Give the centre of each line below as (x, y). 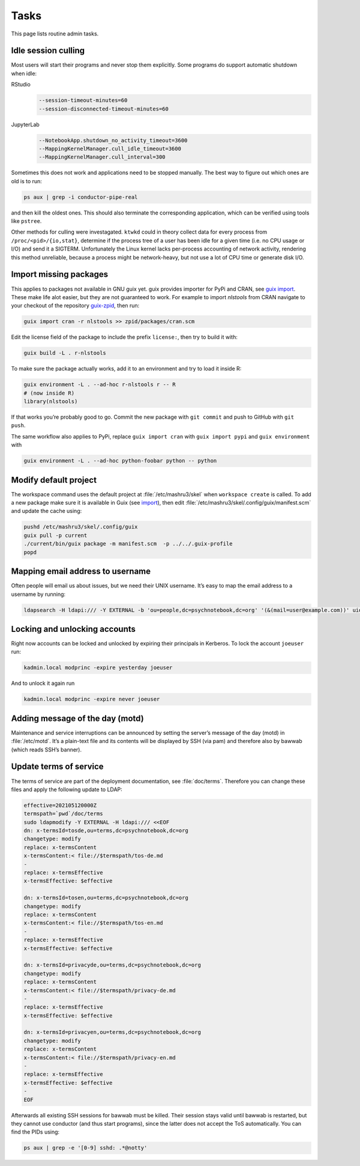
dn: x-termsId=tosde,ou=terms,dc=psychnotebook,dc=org (106, 831)
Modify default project (54, 480)
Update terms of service (58, 767)
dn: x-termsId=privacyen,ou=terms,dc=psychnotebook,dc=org (112, 1032)
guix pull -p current (55, 535)
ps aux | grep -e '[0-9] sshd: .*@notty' (85, 1148)
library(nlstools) (51, 402)
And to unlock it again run (43, 683)
